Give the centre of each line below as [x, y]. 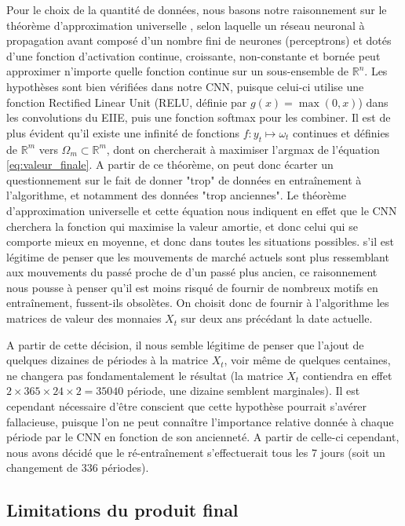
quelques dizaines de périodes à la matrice [107, 360]
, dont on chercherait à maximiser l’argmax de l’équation [243, 149]
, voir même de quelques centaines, [307, 360]
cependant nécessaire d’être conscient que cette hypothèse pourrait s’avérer [187, 406]
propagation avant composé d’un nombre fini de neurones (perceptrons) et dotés [199, 40]
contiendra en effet [347, 375]
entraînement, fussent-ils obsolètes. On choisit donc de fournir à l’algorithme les [198, 303]
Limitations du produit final [122, 510]
